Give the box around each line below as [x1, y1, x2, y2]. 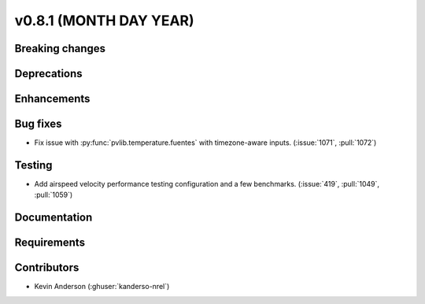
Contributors [14, 261, 79, 275]
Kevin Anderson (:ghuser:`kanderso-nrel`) [34, 282, 170, 291]
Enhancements [14, 92, 91, 106]
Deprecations [14, 67, 83, 80]
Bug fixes [14, 117, 62, 131]
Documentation [14, 211, 93, 224]
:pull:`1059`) [34, 190, 73, 200]
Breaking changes [14, 42, 106, 55]
